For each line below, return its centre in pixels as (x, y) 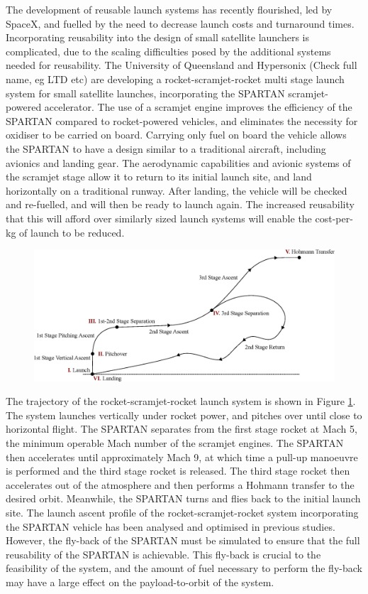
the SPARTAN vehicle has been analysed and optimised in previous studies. (171, 526)
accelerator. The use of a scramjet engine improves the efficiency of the (198, 107)
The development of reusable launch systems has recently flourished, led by (169, 9)
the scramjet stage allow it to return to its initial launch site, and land (159, 177)
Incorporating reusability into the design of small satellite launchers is (158, 37)
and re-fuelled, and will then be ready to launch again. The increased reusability (180, 204)
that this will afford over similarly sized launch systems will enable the (159, 218)
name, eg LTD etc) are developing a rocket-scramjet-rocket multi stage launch (175, 79)
